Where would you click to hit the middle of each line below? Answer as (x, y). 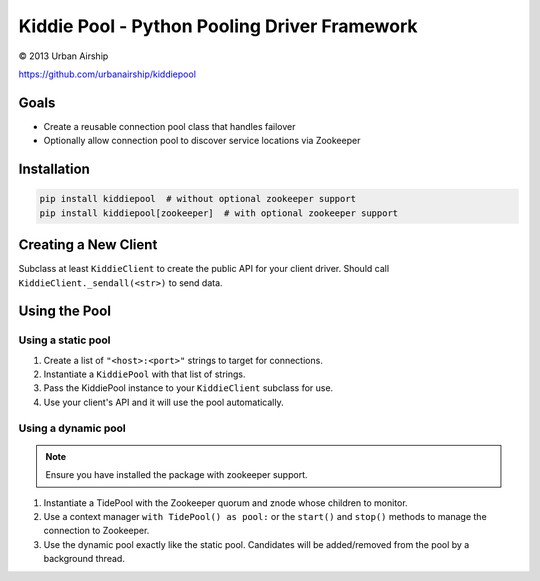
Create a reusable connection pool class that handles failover (169, 126)
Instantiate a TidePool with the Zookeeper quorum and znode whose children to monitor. (226, 502)
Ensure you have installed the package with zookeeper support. (177, 475)
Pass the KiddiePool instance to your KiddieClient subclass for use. (188, 388)
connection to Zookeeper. (96, 531)
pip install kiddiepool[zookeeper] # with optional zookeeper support (219, 213)
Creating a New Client (88, 245)
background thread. (84, 559)
